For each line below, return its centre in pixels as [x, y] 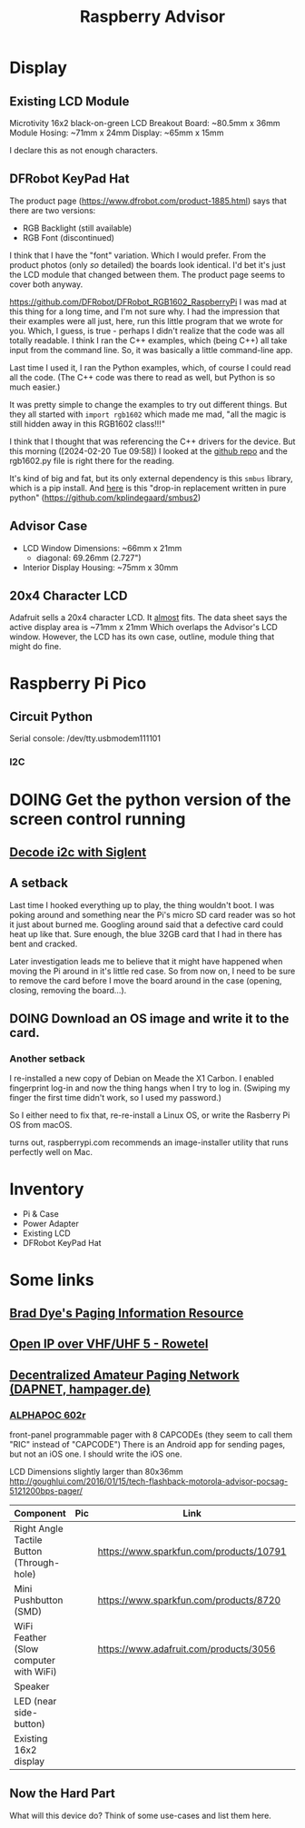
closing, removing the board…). [68, 990]
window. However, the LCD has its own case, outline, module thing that [142, 637]
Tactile [28, 1540]
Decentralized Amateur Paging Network [125, 1374]
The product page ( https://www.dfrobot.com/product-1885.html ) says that [148, 201]
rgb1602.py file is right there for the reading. [92, 460]
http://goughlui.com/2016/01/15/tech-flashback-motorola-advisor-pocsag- [149, 1481]
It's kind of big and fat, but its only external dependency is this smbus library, [151, 478]
